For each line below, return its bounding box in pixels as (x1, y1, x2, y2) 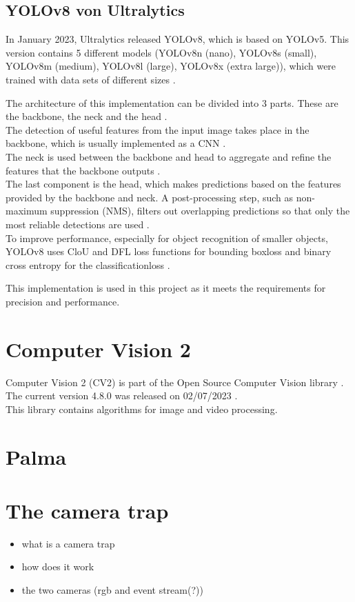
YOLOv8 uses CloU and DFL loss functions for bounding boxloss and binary (6, 244, 332, 259)
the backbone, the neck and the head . (6, 109, 168, 123)
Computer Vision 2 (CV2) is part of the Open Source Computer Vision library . (6, 374, 344, 389)
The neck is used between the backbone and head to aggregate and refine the (6, 149, 332, 163)
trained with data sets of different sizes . (6, 72, 176, 86)
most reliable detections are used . (6, 217, 150, 231)
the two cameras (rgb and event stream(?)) (21, 583, 203, 597)
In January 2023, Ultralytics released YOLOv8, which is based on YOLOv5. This (6, 32, 349, 46)
